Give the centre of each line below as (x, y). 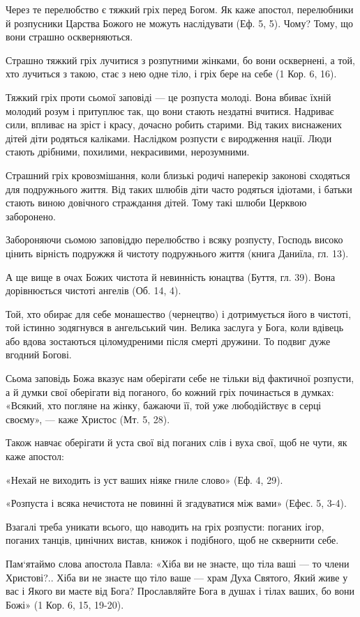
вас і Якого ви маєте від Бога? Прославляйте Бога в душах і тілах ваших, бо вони (180, 591)
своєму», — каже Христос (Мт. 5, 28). (88, 419)
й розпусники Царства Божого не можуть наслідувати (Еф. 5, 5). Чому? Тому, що (180, 23)
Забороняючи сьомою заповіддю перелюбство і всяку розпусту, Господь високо (174, 239)
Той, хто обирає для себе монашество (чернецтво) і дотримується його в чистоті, (179, 313)
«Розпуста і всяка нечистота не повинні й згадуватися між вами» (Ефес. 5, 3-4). (176, 503)
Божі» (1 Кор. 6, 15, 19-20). (65, 604)
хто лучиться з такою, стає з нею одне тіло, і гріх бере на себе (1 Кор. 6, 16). (171, 74)
